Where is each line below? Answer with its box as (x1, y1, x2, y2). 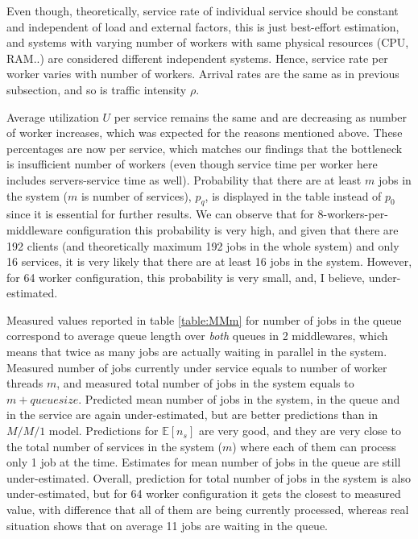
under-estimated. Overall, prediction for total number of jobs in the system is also (6, 469, 411, 486)
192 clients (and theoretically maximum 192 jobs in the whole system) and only (6, 237, 399, 254)
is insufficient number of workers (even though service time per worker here (6, 155, 378, 172)
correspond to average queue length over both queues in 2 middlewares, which (6, 327, 388, 344)
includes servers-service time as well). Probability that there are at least (6, 171, 362, 188)
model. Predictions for (48, 422, 159, 439)
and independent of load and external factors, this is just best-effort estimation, (6, 18, 399, 35)
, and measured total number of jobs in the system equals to (56, 375, 354, 392)
